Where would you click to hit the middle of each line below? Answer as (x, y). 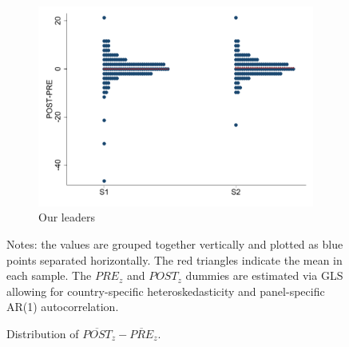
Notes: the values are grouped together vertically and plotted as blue (175, 243)
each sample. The (49, 275)
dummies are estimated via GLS (264, 275)
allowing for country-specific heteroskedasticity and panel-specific (166, 291)
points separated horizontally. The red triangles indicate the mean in (174, 259)
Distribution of (43, 333)
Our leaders (67, 217)
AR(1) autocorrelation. (63, 307)
